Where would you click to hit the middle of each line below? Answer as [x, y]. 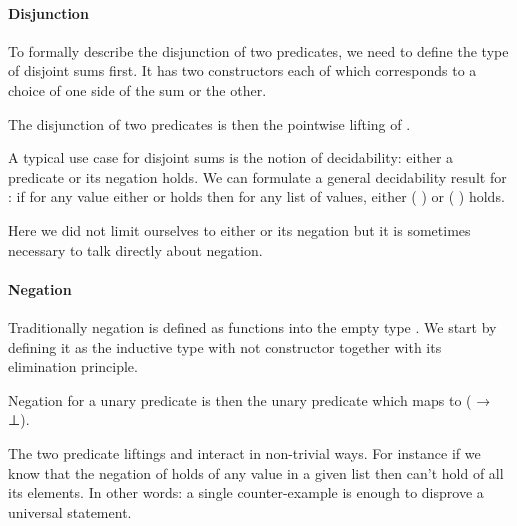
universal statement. [70, 511]
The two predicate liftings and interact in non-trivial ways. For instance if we [244, 452]
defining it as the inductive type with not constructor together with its [225, 346]
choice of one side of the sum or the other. [137, 89]
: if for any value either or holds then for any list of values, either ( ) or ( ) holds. [256, 196]
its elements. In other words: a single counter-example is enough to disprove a [246, 492]
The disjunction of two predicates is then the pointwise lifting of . [209, 123]
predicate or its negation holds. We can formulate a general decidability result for [257, 176]
